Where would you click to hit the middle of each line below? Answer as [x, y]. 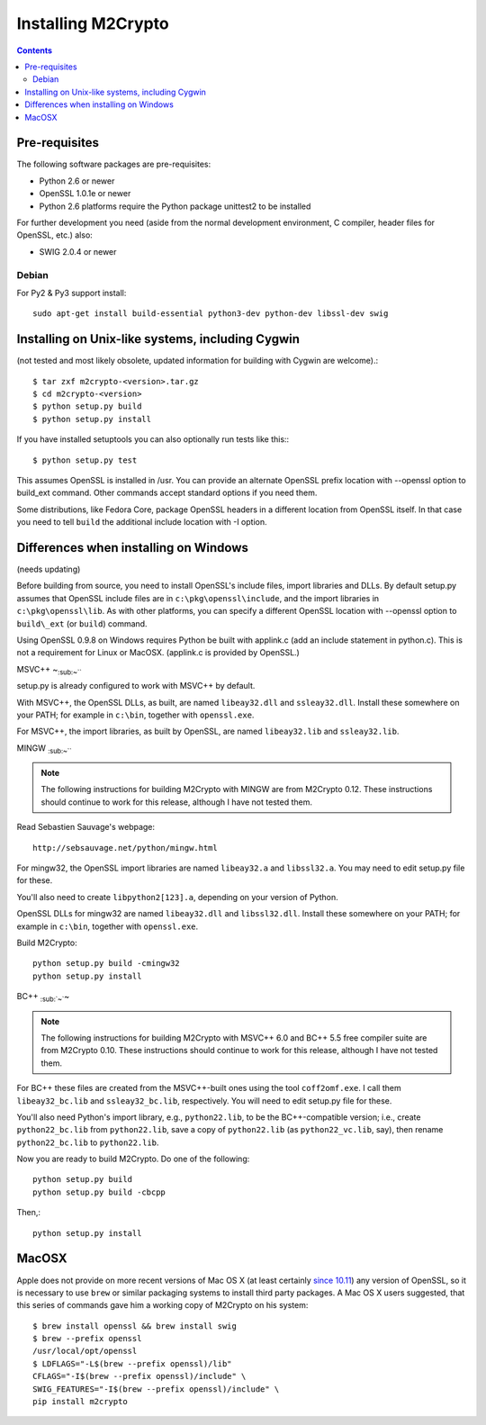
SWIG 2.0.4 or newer [78, 251]
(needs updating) [49, 569]
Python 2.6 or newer [77, 181]
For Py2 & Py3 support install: [72, 293]
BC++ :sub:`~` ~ [43, 997]
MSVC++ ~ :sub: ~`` [49, 670]
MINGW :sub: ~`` [44, 749]
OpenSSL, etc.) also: [55, 235]
